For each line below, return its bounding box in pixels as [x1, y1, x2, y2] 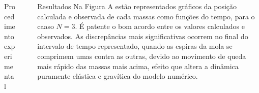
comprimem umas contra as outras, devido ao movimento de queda [37, 50, 246, 61]
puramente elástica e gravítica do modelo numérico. [37, 71, 198, 81]
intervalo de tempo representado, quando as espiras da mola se [37, 41, 233, 51]
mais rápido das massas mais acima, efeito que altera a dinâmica [37, 60, 239, 71]
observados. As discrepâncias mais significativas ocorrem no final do [37, 30, 248, 41]
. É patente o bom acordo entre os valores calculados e [75, 21, 245, 32]
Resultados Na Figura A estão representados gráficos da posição [37, 1, 237, 11]
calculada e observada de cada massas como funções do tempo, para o [37, 11, 255, 21]
